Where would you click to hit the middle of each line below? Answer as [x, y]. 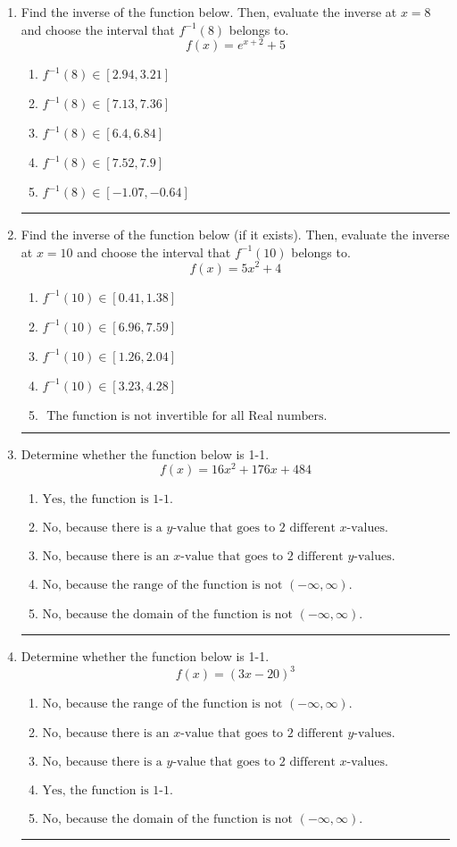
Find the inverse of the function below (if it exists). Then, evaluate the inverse [235, 235]
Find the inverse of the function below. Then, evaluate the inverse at [209, 12]
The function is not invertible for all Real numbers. [187, 416]
